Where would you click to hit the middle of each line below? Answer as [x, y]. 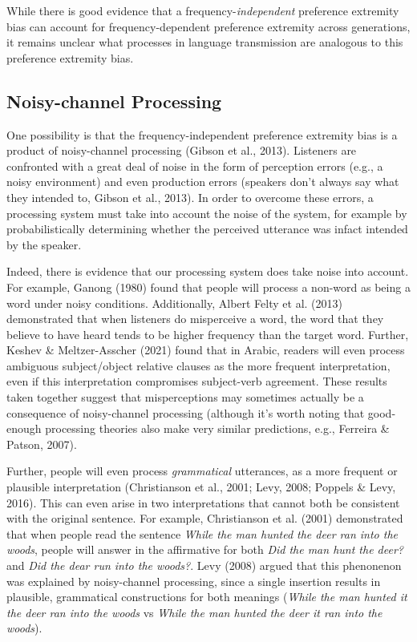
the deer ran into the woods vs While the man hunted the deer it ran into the [194, 612]
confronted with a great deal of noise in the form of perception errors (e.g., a [195, 166]
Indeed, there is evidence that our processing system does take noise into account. [208, 271]
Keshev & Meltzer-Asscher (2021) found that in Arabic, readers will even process [206, 350]
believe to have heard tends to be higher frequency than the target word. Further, [208, 334]
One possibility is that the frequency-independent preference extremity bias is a [202, 134]
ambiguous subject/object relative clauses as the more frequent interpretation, [198, 365]
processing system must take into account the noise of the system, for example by [207, 213]
